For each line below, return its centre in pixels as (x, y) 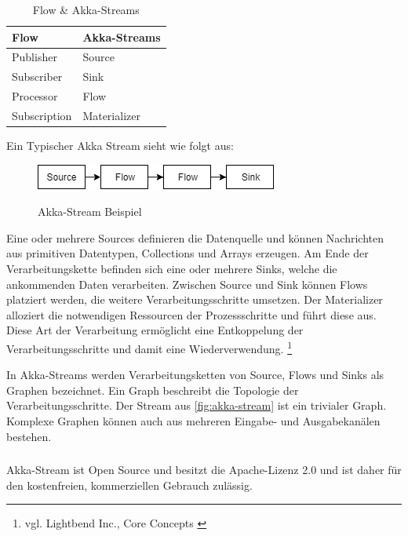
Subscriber (37, 77)
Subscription (42, 115)
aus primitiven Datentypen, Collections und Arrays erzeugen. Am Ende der (188, 253)
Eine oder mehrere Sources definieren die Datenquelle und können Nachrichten (195, 237)
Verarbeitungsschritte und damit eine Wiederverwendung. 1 (149, 347)
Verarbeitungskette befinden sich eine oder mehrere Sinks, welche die (172, 269)
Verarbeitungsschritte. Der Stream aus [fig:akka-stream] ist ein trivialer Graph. (197, 405)
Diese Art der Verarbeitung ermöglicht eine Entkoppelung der (155, 330)
